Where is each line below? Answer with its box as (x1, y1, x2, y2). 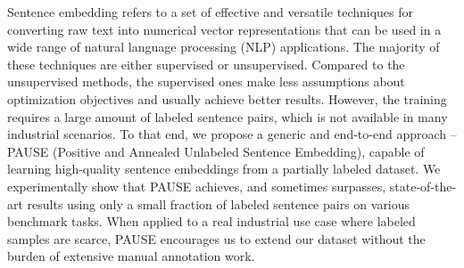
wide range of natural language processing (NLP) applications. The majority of (7, 37, 440, 56)
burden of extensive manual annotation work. (7, 247, 255, 265)
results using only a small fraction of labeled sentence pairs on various (27, 194, 410, 213)
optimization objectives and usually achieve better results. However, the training (7, 89, 447, 108)
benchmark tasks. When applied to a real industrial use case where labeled (7, 212, 416, 231)
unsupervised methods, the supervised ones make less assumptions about (7, 72, 405, 91)
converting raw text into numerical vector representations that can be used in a (7, 20, 442, 38)
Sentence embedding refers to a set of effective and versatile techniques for (7, 3, 414, 20)
